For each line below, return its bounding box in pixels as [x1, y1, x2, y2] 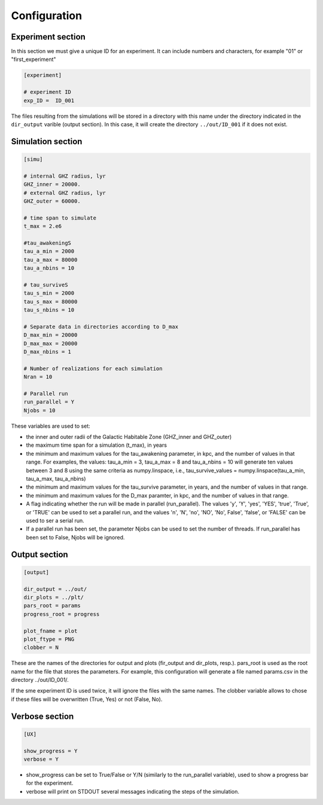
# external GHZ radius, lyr [23, 189, 106, 196]
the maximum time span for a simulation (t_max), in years [26, 441, 167, 449]
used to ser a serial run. [26, 517, 85, 524]
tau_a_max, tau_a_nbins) [26, 475, 86, 483]
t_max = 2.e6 [23, 223, 62, 230]
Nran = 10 [23, 374, 53, 380]
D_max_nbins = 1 [23, 348, 72, 355]
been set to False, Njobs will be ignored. [26, 533, 125, 541]
